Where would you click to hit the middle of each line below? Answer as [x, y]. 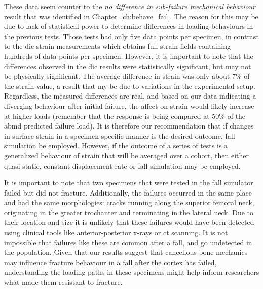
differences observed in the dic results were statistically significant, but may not [128, 66]
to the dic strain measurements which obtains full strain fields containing [118, 46]
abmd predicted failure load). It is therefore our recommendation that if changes [129, 126]
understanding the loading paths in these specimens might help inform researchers [132, 272]
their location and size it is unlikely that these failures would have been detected [129, 222]
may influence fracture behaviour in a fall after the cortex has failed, [110, 262]
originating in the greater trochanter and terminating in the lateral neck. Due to [129, 212]
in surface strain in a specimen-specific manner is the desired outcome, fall [120, 135]
